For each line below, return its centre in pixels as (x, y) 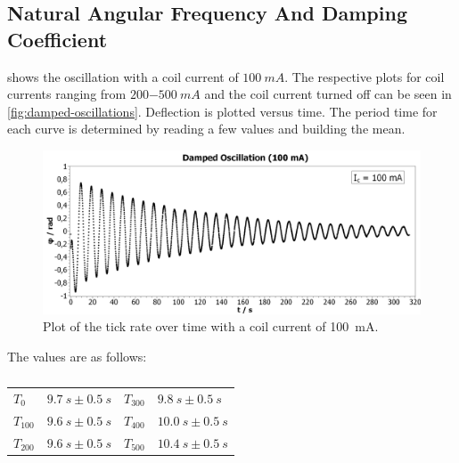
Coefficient (57, 39)
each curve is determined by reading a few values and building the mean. (206, 129)
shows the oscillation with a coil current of (123, 76)
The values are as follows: (77, 356)
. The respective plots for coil (365, 76)
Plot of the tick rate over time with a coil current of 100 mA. (211, 326)
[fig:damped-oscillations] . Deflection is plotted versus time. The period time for (222, 111)
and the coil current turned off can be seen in (328, 94)
